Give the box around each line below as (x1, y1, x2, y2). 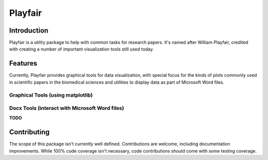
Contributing (9, 128, 50, 136)
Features (9, 59, 37, 68)
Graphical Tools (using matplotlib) (9, 92, 93, 99)
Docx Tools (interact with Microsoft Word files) (9, 105, 124, 111)
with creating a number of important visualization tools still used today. (9, 46, 154, 52)
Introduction (9, 26, 49, 35)
